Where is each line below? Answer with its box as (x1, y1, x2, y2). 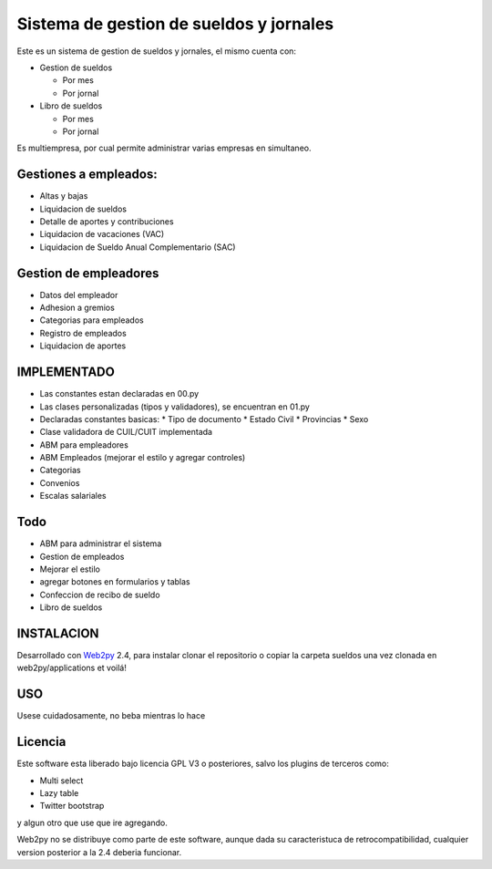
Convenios (39, 477, 80, 488)
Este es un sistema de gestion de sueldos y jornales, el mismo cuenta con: (16, 46, 296, 57)
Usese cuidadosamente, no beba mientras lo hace (16, 710, 206, 721)
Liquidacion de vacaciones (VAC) (39, 229, 165, 240)
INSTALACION (16, 626, 99, 641)
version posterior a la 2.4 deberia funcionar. (16, 846, 182, 857)
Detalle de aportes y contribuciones (39, 215, 174, 227)
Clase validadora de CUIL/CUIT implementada (39, 427, 213, 438)
